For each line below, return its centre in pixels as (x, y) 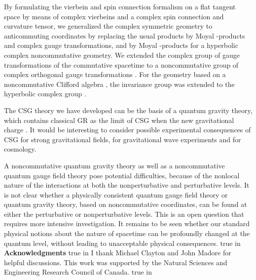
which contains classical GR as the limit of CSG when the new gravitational (119, 120)
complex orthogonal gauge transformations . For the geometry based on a (115, 74)
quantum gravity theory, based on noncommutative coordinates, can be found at (126, 204)
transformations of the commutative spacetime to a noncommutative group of (121, 64)
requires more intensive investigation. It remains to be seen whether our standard (127, 223)
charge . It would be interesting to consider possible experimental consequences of (128, 130)
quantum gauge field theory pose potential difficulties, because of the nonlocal (122, 175)
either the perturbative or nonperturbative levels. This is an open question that (124, 214)
